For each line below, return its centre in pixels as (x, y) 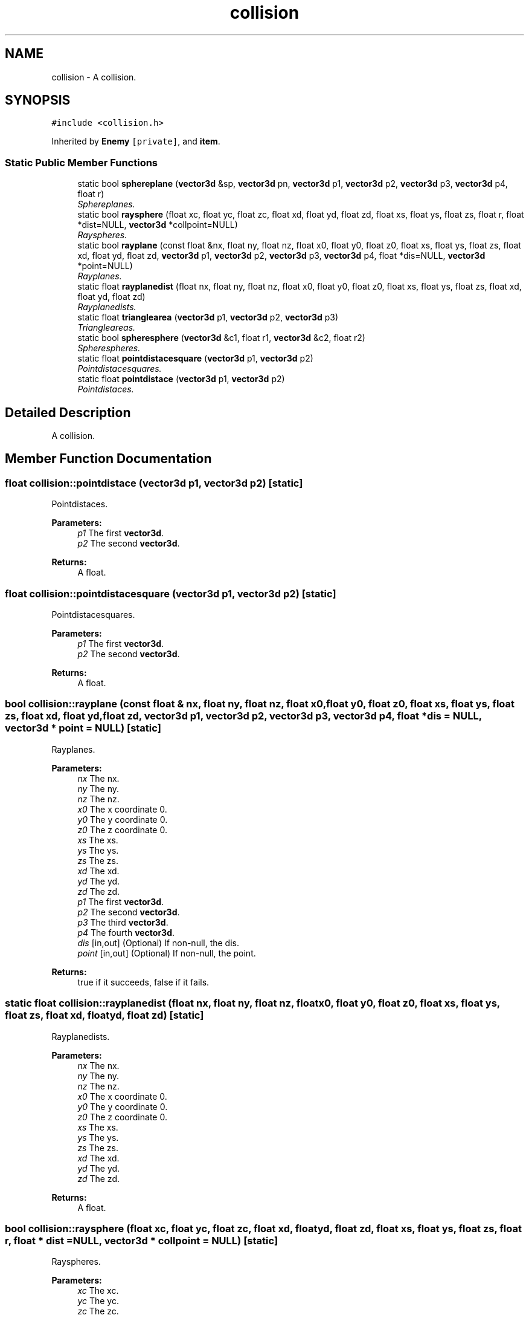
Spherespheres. (109, 348)
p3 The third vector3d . (123, 922)
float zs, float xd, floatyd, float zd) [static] (104, 1015)
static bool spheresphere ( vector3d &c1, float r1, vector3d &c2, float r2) (221, 338)
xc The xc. (98, 1291)
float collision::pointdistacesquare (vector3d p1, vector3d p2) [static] (171, 593)
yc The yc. (98, 1301)
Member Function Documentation (108, 459)
